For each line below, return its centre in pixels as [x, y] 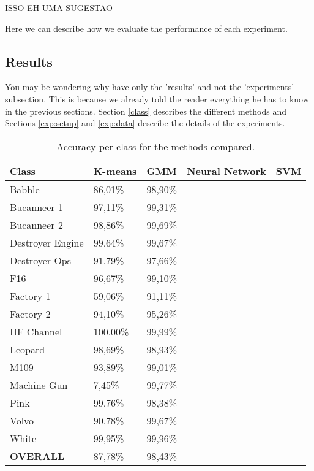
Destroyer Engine [47, 242]
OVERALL [37, 456]
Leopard [28, 349]
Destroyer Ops [41, 260]
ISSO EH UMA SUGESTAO [59, 7]
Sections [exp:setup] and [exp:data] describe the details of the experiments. [145, 123]
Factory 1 [30, 296]
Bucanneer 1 [36, 207]
